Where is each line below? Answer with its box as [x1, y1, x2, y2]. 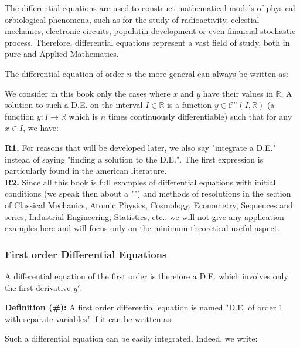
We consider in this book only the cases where [5, 87, 171, 99]
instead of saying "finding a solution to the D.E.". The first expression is [5, 153, 264, 165]
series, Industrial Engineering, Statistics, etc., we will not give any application [5, 210, 284, 222]
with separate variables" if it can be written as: [5, 312, 173, 325]
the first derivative [5, 281, 71, 293]
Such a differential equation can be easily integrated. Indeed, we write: [5, 332, 258, 344]
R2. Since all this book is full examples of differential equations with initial [5, 175, 276, 188]
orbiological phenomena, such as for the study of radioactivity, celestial [5, 13, 260, 25]
